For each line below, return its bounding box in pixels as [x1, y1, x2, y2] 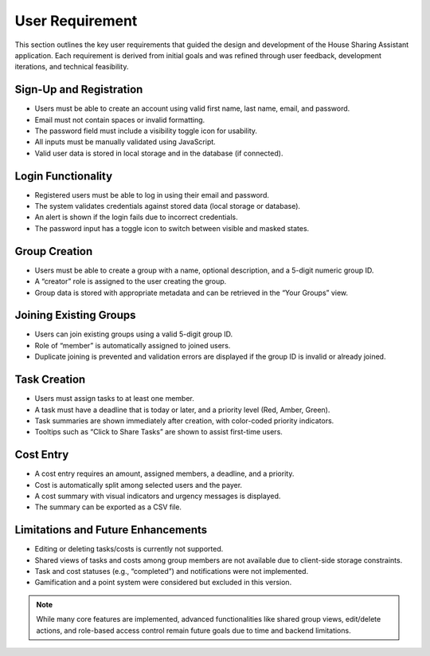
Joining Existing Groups [14, 308, 136, 322]
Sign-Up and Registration [14, 83, 143, 96]
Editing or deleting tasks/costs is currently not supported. [34, 544, 224, 554]
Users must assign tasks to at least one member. [34, 394, 194, 403]
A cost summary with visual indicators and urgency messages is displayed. [34, 491, 281, 501]
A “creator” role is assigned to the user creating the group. [34, 277, 227, 286]
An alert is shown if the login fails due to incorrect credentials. [34, 212, 238, 222]
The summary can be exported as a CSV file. [34, 502, 182, 512]
